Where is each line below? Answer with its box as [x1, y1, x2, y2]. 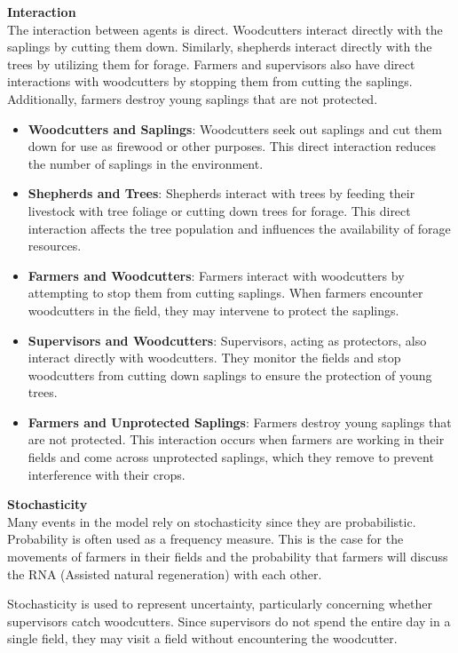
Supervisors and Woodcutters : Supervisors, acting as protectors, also [28, 330, 427, 349]
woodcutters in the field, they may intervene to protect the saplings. [28, 300, 399, 319]
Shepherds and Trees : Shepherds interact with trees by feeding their [28, 184, 415, 203]
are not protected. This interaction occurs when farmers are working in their [28, 430, 445, 449]
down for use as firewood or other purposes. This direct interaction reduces [28, 137, 437, 155]
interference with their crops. [28, 465, 186, 483]
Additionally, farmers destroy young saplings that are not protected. [7, 89, 378, 108]
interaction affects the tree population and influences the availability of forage [28, 219, 451, 237]
